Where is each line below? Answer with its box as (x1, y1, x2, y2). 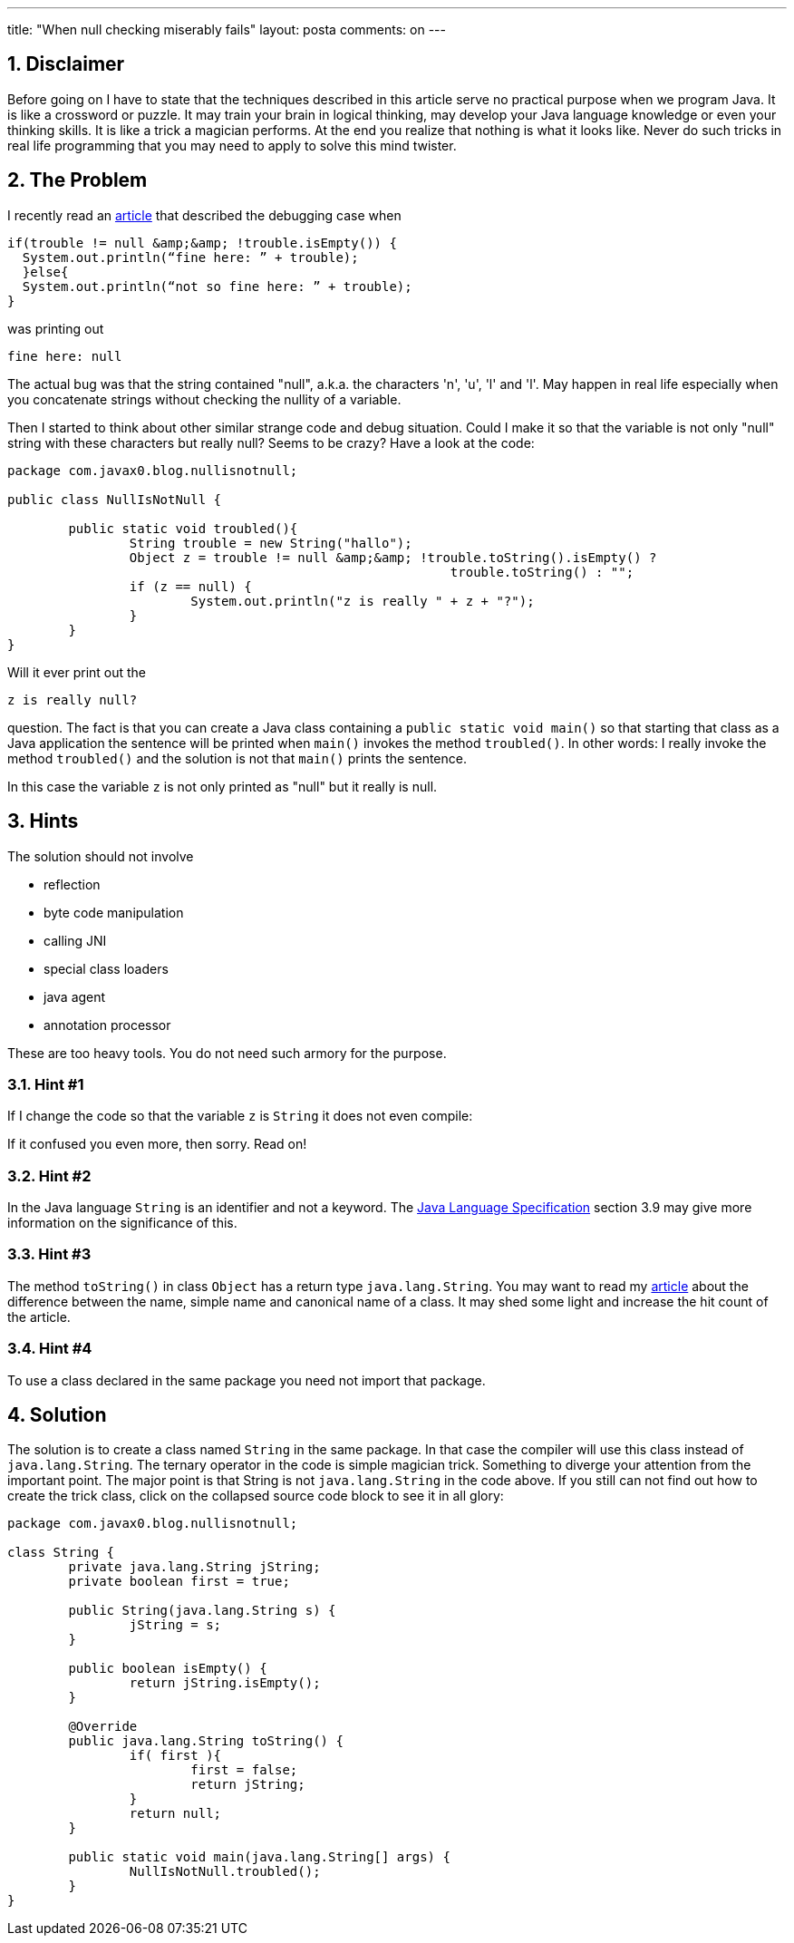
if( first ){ (129, 1748, 222, 1763)
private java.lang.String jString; (68, 1559, 321, 1575)
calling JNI (44, 932, 107, 948)
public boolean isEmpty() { (68, 1661, 267, 1676)
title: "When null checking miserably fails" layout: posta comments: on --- (7, 22, 446, 37)
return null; (129, 1806, 222, 1822)
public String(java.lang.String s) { (68, 1603, 336, 1618)
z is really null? (7, 692, 138, 707)
